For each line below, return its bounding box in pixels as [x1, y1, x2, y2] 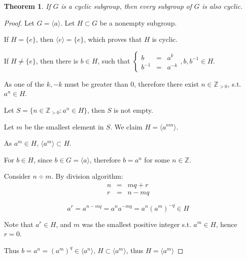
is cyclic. [152, 34, 178, 44]
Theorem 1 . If [4, 1, 51, 11]
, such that [97, 55, 130, 65]
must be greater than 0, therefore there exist [64, 78, 199, 89]
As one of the [4, 78, 44, 89]
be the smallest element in [25, 121, 104, 131]
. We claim [110, 121, 142, 131]
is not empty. [113, 104, 153, 115]
